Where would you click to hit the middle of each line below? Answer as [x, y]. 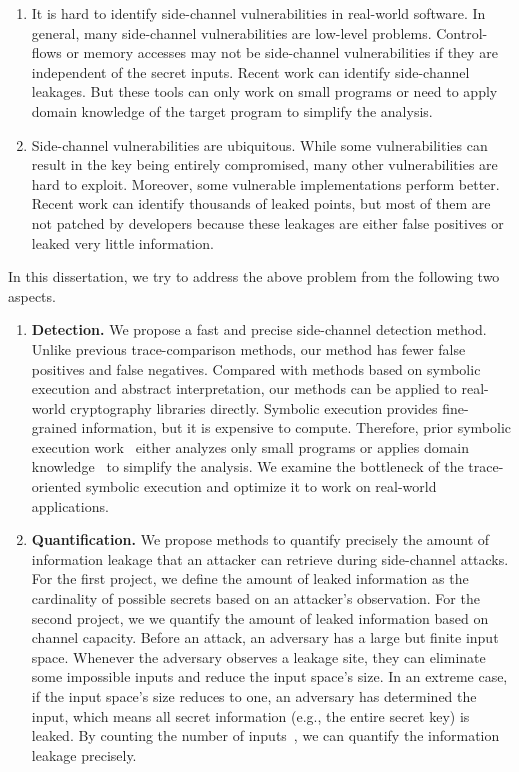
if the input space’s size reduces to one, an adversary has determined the [254, 696]
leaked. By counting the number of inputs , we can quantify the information [265, 735]
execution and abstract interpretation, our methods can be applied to [244, 388]
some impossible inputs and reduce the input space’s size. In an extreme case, [269, 676]
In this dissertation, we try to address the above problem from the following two [254, 276]
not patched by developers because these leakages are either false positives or [267, 222]
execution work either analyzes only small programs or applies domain [250, 446]
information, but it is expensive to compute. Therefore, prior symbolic [296, 427]
